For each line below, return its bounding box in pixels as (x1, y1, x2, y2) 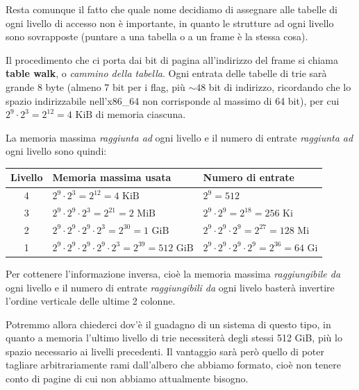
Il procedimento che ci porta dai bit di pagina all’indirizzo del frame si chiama (6, 52, 338, 67)
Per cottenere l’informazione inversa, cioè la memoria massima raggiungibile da (6, 266, 341, 280)
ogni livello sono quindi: (6, 144, 107, 158)
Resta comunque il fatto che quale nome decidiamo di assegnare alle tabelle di (6, 2, 337, 16)
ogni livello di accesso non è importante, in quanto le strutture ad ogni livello (6, 15, 334, 30)
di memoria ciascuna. (95, 107, 186, 121)
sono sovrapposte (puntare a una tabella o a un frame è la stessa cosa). (6, 29, 308, 44)
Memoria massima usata (52, 170, 172, 185)
